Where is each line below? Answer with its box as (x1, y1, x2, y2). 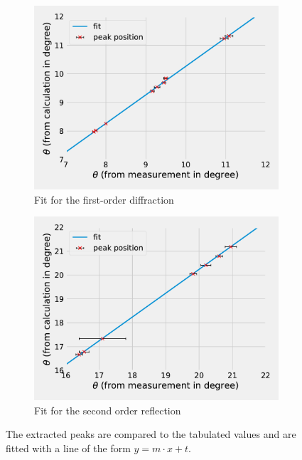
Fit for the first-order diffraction (34, 192, 174, 207)
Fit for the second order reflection (34, 402, 181, 417)
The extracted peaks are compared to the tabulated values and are (6, 427, 296, 441)
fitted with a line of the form (6, 440, 131, 455)
